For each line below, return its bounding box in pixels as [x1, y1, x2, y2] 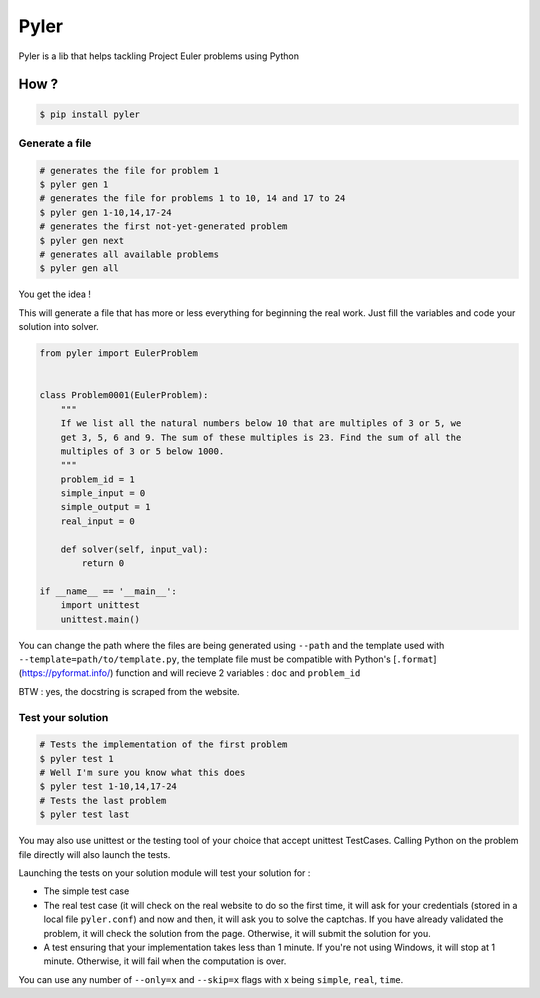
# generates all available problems [39, 249, 220, 260]
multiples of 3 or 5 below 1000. [60, 445, 225, 457]
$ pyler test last [39, 809, 130, 820]
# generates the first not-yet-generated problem [39, 221, 288, 232]
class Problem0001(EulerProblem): [39, 390, 209, 401]
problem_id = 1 [60, 473, 135, 485]
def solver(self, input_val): [60, 543, 209, 555]
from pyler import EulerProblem [39, 348, 199, 359]
